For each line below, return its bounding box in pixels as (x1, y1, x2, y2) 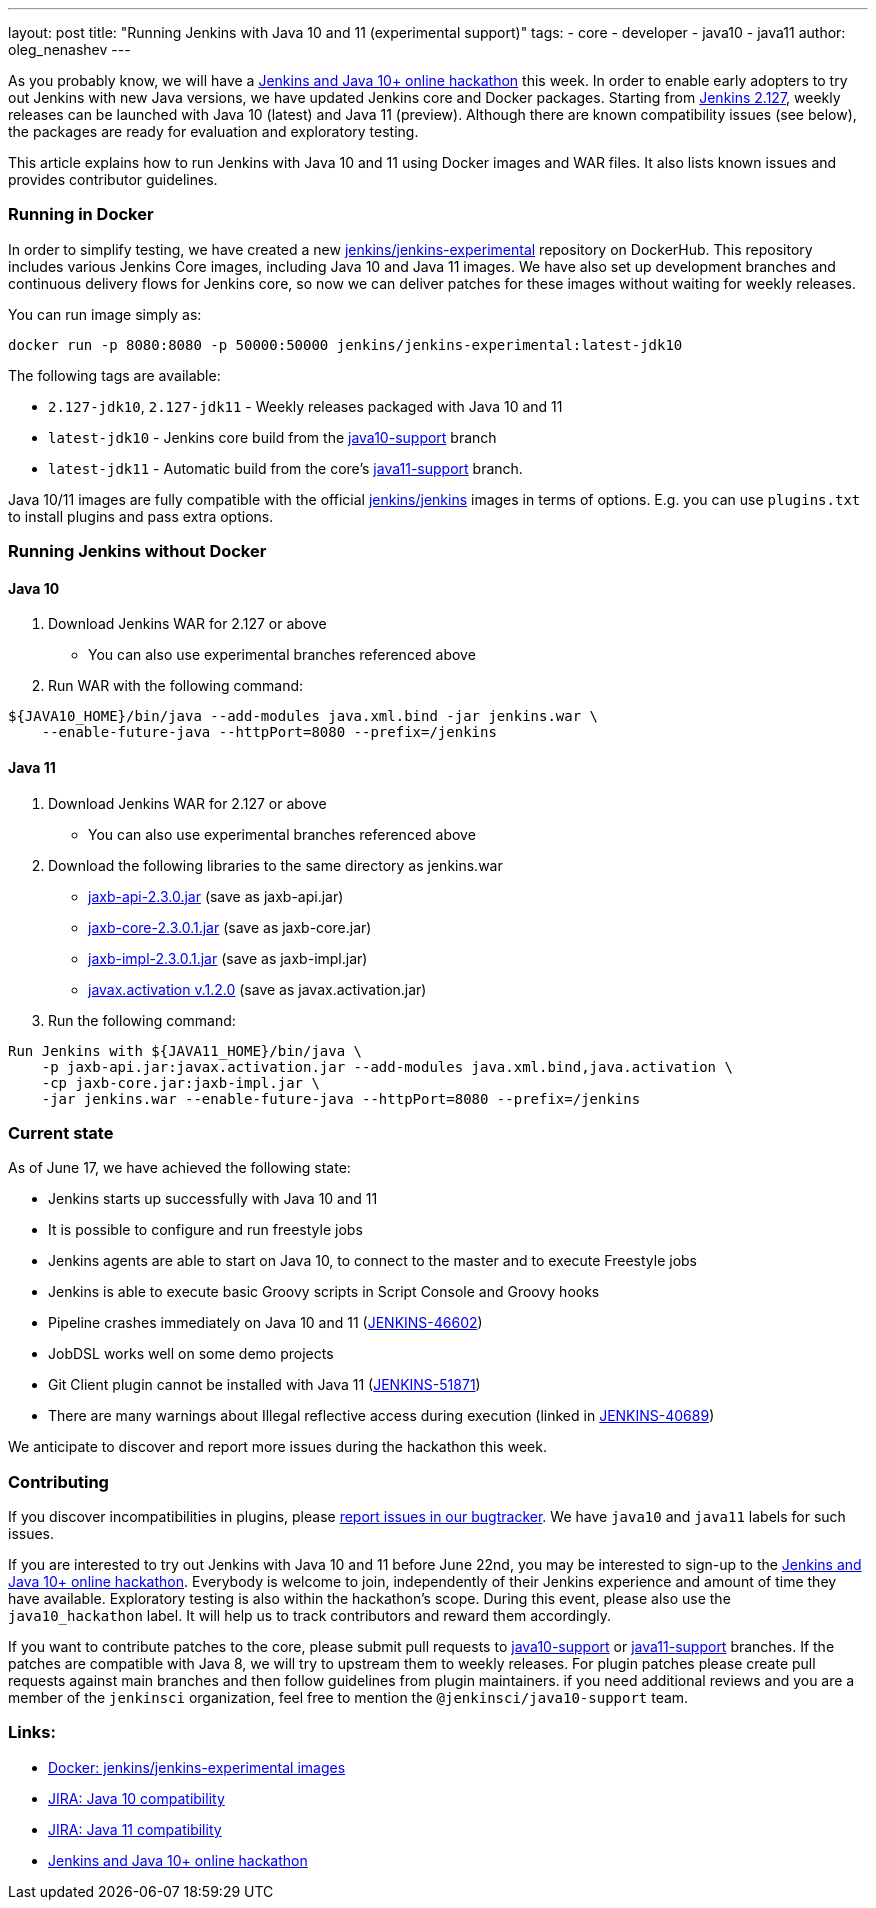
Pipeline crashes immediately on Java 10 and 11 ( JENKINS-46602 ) (48, 1314, 483, 1332)
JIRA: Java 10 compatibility (48, 1789, 225, 1807)
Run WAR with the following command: (48, 677, 304, 695)
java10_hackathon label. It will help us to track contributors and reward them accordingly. (8, 1607, 612, 1625)
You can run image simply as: (8, 305, 202, 323)
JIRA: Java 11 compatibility (48, 1820, 222, 1838)
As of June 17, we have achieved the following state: (8, 1159, 351, 1177)
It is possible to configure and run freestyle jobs (48, 1221, 363, 1239)
